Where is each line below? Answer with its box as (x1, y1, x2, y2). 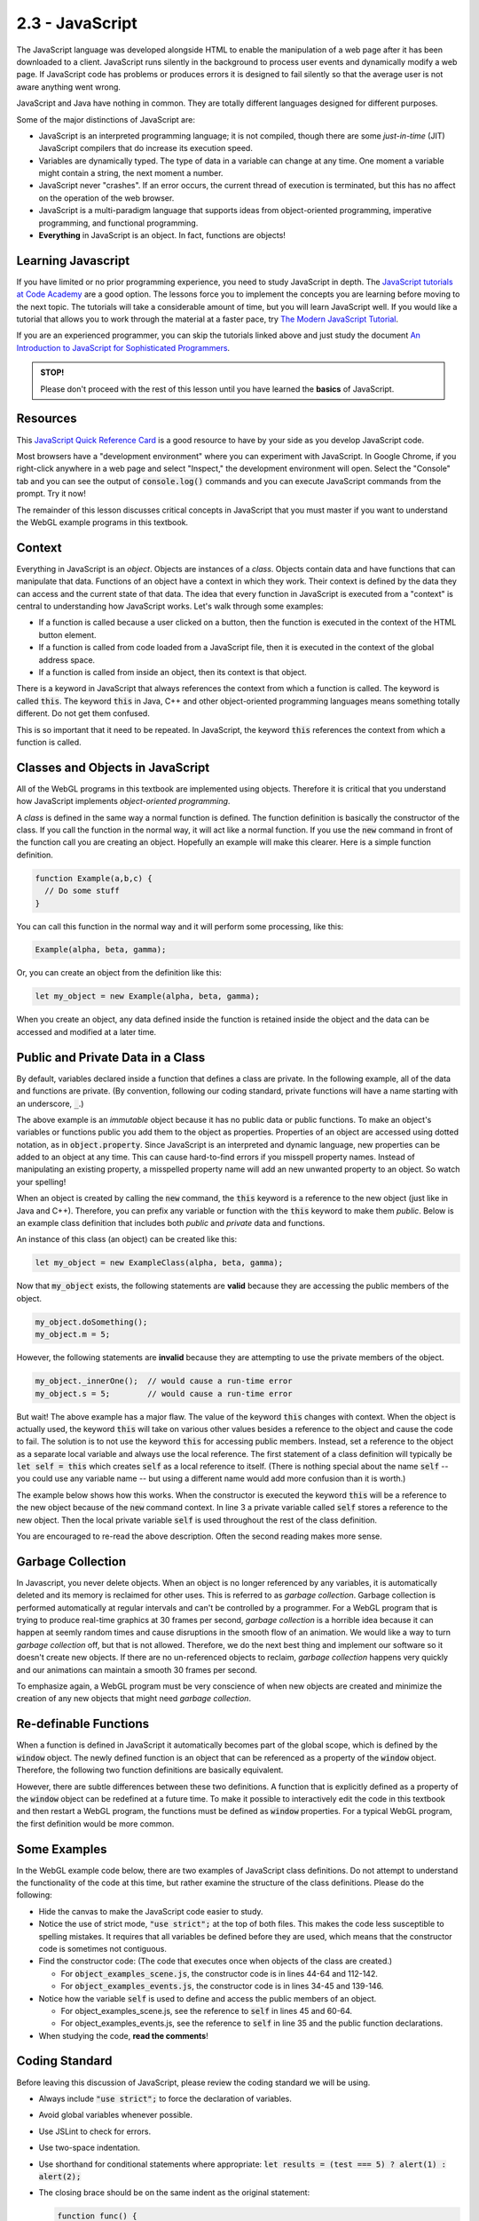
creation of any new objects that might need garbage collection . (16, 1693, 252, 1704)
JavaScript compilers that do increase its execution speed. (38, 143, 253, 154)
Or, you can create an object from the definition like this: (16, 967, 222, 978)
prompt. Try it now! (16, 489, 86, 499)
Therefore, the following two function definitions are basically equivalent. (16, 1764, 284, 1776)
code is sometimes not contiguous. (38, 1943, 168, 1954)
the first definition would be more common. (16, 1818, 175, 1829)
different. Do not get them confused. (16, 708, 150, 719)
